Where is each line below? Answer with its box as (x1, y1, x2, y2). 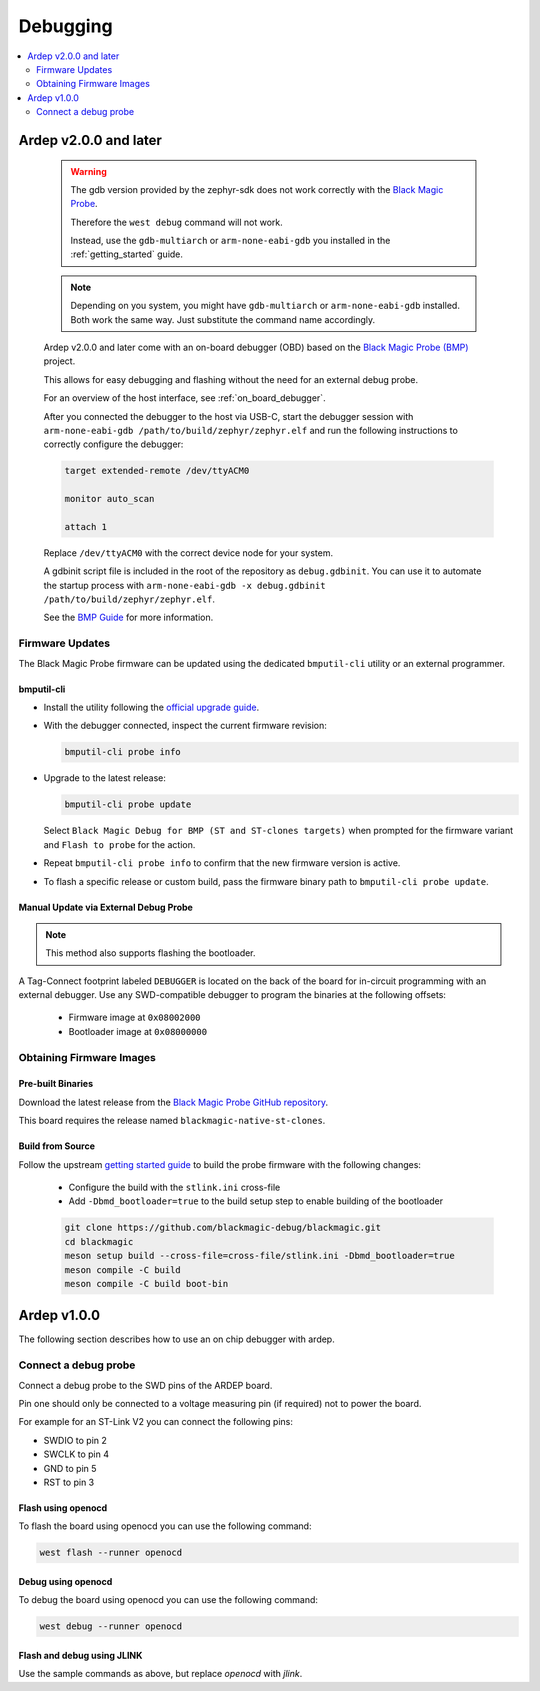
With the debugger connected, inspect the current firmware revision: (43, 720, 327, 732)
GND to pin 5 (43, 1462, 97, 1474)
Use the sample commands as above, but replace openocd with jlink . (18, 1668, 303, 1680)
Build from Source (18, 1140, 95, 1152)
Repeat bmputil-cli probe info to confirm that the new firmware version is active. (43, 857, 401, 869)
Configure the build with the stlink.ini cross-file (68, 1181, 281, 1193)
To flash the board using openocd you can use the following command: (18, 1520, 312, 1532)
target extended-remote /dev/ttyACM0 (64, 465, 250, 477)
